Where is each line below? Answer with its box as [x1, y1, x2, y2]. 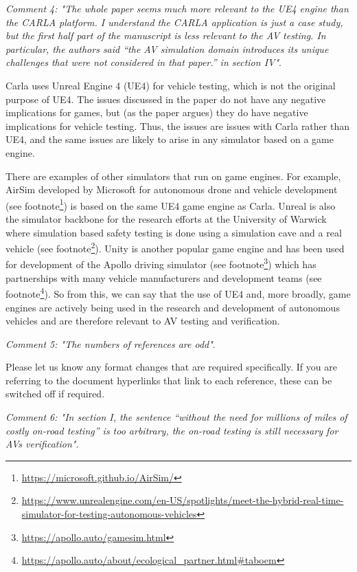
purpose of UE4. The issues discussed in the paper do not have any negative [5, 91, 326, 106]
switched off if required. [5, 386, 105, 401]
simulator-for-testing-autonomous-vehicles [21, 507, 197, 521]
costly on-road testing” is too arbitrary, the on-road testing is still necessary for [5, 423, 338, 437]
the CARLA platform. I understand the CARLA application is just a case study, [5, 14, 343, 29]
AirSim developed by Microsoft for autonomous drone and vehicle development [5, 182, 338, 197]
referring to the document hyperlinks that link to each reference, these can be [5, 373, 332, 387]
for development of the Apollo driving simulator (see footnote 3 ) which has [5, 255, 316, 272]
